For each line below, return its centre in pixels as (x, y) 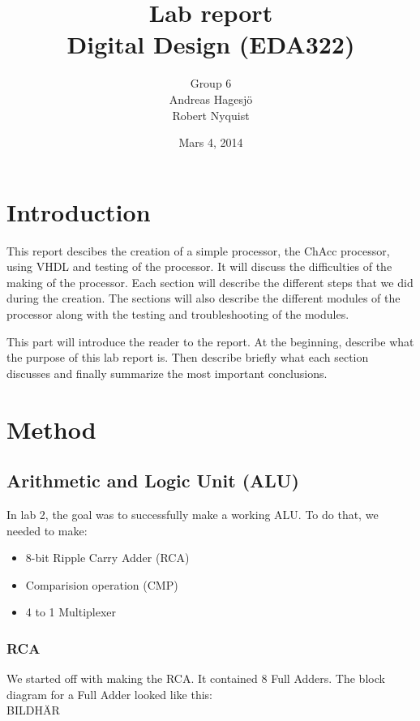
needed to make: (47, 530)
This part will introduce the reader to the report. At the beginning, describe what (210, 341)
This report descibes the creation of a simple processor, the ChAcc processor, (198, 250)
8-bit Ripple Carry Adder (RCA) (107, 558)
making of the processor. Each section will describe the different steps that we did (210, 282)
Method (51, 429)
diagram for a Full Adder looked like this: (109, 694)
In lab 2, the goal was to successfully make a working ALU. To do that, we (193, 514)
